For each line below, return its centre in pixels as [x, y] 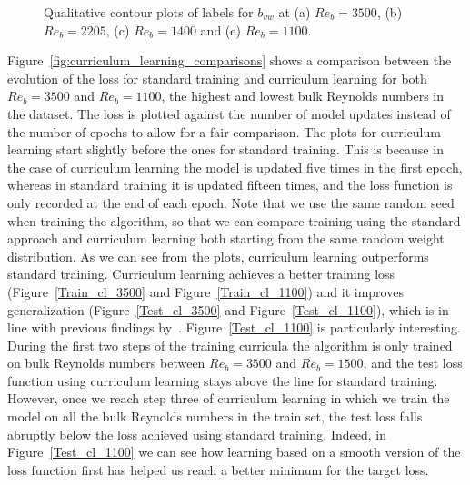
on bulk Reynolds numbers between [106, 363]
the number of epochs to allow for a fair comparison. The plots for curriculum [224, 131]
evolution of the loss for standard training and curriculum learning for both [217, 78]
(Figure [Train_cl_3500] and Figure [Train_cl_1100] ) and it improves [205, 291]
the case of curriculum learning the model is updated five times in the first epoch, [235, 167]
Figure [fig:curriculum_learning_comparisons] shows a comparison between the [230, 60]
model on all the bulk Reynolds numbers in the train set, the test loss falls [215, 416]
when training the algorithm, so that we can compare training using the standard [234, 220]
